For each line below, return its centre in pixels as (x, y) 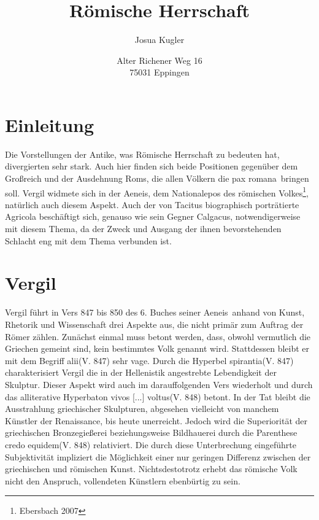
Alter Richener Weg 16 (159, 60)
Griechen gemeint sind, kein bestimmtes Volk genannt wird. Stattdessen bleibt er (157, 348)
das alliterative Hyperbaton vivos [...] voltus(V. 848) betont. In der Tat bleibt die (158, 396)
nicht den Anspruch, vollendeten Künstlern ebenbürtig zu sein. (123, 480)
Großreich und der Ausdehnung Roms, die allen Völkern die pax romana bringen (157, 178)
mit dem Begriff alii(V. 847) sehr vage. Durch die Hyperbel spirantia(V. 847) (149, 360)
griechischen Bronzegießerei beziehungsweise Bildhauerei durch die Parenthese (151, 433)
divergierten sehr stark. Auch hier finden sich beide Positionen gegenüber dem (152, 166)
